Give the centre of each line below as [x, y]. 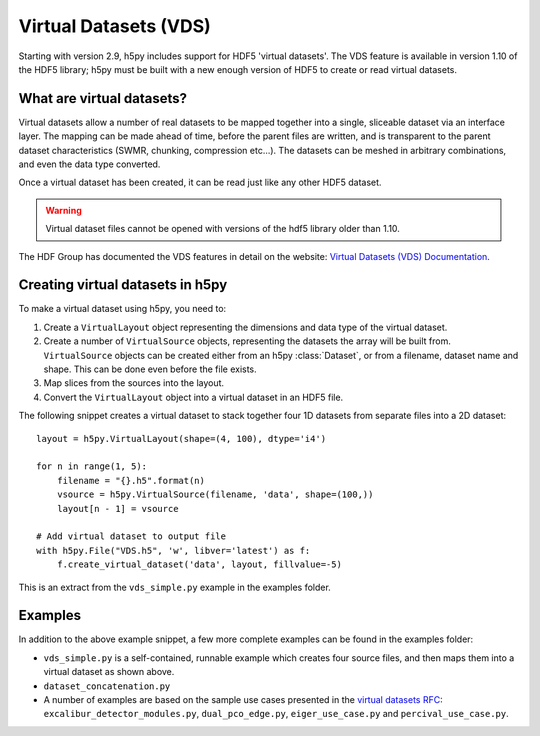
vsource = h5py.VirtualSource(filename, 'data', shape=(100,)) [215, 494]
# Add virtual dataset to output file [131, 536]
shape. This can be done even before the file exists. [150, 369]
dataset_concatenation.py [107, 686]
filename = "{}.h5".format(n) [130, 480]
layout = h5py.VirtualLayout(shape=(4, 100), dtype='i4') [181, 438]
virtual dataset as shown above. [109, 672]
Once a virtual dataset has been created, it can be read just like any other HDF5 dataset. [200, 182]
